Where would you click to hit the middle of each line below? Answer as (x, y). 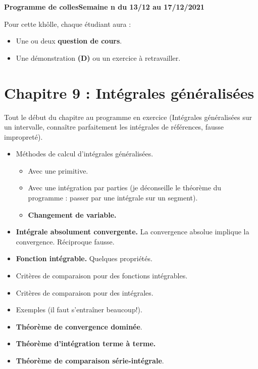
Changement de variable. (72, 214)
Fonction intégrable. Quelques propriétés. (84, 258)
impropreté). (23, 136)
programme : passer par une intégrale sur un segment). (113, 198)
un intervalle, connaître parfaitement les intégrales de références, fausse (114, 127)
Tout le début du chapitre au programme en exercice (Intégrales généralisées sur (128, 117)
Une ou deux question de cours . (69, 41)
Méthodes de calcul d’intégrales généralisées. (85, 154)
